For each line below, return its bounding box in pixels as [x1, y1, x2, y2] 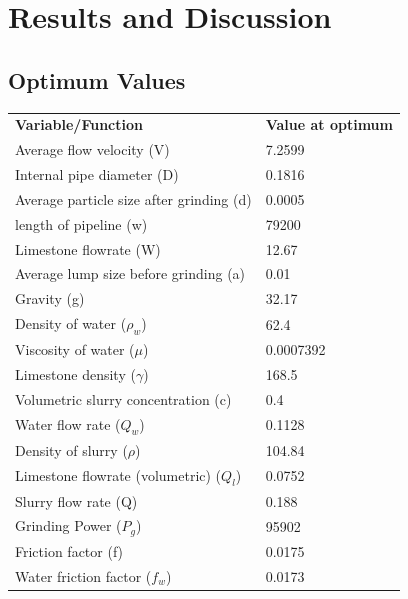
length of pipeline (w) [15, 213, 148, 234]
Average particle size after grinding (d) [15, 188, 252, 209]
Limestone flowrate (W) [15, 238, 161, 259]
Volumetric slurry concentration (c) [15, 388, 232, 409]
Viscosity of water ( [15, 339, 135, 360]
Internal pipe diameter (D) [15, 164, 179, 185]
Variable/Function [15, 114, 143, 135]
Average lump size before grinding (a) [15, 263, 246, 284]
